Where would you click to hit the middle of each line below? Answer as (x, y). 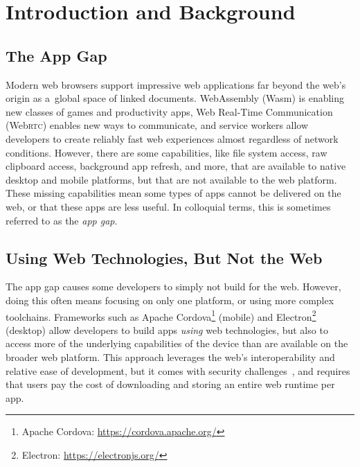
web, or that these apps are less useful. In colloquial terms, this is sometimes (168, 206)
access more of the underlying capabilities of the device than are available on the (177, 343)
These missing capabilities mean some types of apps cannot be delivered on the (173, 193)
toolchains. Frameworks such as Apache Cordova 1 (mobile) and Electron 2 (161, 315)
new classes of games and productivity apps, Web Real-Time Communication (169, 111)
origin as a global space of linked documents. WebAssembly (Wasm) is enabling (175, 98)
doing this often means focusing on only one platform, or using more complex (170, 300)
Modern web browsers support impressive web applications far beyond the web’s (176, 84)
